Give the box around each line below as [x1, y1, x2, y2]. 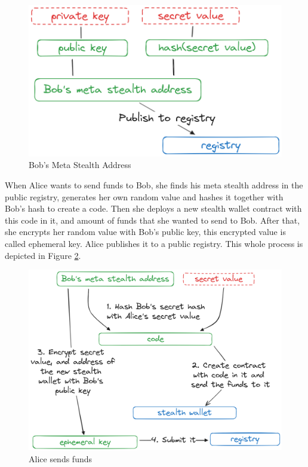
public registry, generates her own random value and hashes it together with [5, 190, 284, 203]
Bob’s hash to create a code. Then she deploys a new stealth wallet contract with [5, 202, 302, 215]
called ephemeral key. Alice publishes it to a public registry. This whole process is [5, 237, 303, 249]
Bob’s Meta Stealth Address [29, 158, 131, 171]
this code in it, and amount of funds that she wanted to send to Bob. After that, [5, 213, 300, 226]
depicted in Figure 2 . [5, 249, 81, 261]
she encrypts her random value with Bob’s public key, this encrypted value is [5, 225, 286, 238]
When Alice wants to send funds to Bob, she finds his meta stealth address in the [5, 178, 303, 191]
